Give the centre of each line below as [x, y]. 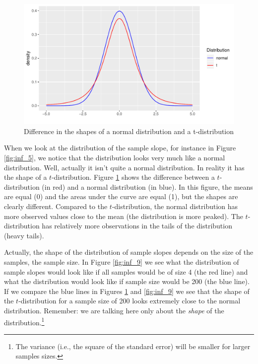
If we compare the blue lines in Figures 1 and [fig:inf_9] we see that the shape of [127, 291]
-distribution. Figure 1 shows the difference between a [133, 177]
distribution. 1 [24, 321]
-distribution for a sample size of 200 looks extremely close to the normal [129, 301]
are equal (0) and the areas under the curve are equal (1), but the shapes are [121, 196]
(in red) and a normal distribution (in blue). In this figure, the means [147, 186]
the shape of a [26, 177]
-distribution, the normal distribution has [175, 206]
